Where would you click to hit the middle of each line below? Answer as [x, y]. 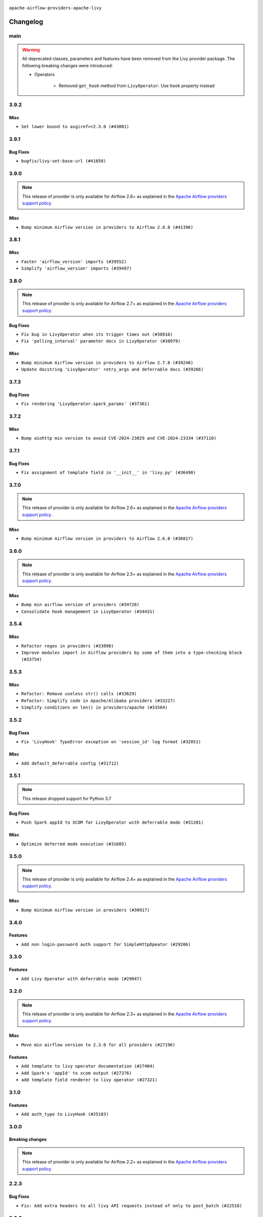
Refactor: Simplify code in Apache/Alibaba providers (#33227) [98, 701]
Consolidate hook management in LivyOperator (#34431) [88, 611]
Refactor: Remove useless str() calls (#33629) [79, 694]
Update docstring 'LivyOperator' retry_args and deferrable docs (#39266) [113, 369]
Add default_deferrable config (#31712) [70, 763]
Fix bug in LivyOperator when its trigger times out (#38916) [97, 334]
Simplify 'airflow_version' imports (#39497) [76, 268]
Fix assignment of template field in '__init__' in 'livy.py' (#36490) [109, 473]
